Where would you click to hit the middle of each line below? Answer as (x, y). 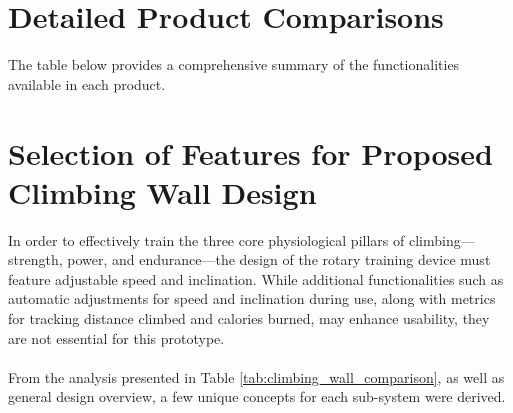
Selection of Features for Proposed (250, 152)
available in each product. (87, 83)
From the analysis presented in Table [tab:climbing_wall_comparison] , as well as (256, 376)
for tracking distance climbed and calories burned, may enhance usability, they (249, 318)
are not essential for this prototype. (116, 337)
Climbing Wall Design (162, 191)
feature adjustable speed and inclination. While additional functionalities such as (256, 278)
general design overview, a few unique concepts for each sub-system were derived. (257, 396)
